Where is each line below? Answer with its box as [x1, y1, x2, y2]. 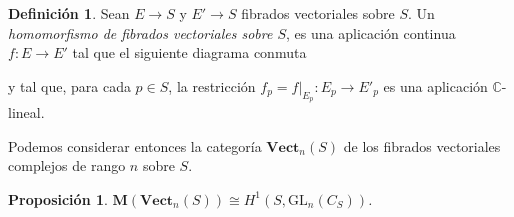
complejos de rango [8, 155, 126, 176]
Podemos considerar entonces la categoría [8, 135, 262, 156]
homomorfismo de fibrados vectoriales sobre [8, 22, 273, 43]
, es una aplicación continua [286, 22, 456, 43]
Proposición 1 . [8, 188, 108, 209]
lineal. [8, 101, 45, 122]
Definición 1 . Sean [8, 3, 130, 23]
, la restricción [168, 75, 256, 96]
